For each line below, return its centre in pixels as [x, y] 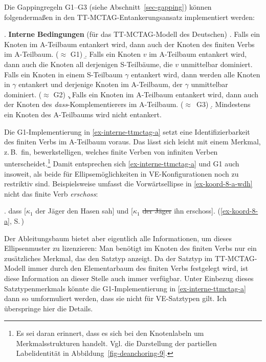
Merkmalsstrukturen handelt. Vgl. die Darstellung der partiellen [116, 343]
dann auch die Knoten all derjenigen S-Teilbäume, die [88, 64]
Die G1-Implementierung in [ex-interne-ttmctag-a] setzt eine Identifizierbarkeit [127, 131]
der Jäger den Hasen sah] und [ [84, 211]
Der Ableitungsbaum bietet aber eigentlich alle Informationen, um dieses [118, 238]
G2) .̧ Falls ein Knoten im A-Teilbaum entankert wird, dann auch [156, 94]
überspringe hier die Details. [49, 308]
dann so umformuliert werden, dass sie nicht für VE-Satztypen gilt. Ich [115, 298]
